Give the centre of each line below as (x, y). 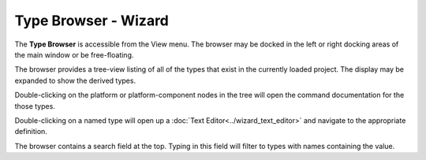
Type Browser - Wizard (92, 20)
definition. (31, 132)
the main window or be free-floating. (74, 54)
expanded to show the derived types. (75, 80)
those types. (35, 106)
